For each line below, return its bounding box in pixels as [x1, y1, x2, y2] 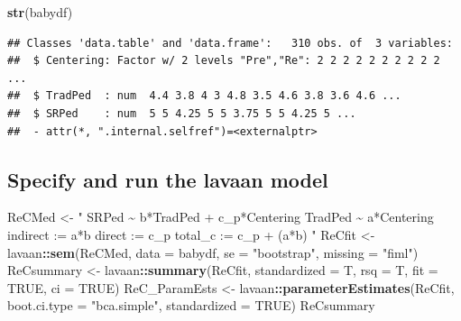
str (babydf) [7, 3, 73, 21]
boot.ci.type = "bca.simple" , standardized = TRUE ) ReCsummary [7, 296, 375, 315]
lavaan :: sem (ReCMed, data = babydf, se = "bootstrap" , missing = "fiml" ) [7, 243, 419, 261]
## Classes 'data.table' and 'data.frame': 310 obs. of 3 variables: [7, 36, 453, 50]
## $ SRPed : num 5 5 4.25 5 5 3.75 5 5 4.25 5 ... [7, 106, 356, 120]
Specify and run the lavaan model [7, 165, 328, 193]
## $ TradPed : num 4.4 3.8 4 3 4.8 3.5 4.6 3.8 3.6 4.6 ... [7, 89, 401, 103]
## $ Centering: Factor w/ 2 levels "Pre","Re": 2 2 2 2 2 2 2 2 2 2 [7, 54, 440, 68]
